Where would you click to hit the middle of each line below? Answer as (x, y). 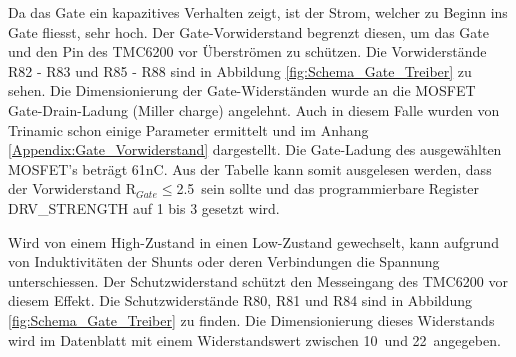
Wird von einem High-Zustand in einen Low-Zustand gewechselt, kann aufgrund (253, 241)
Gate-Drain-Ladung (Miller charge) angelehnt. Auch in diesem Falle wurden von (254, 109)
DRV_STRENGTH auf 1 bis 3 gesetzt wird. (144, 207)
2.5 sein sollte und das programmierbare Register (327, 188)
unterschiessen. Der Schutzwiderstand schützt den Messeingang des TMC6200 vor (258, 280)
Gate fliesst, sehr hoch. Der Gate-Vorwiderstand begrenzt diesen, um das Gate (249, 31)
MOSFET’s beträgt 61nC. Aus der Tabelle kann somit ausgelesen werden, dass (250, 168)
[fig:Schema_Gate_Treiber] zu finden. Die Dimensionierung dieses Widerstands (251, 319)
